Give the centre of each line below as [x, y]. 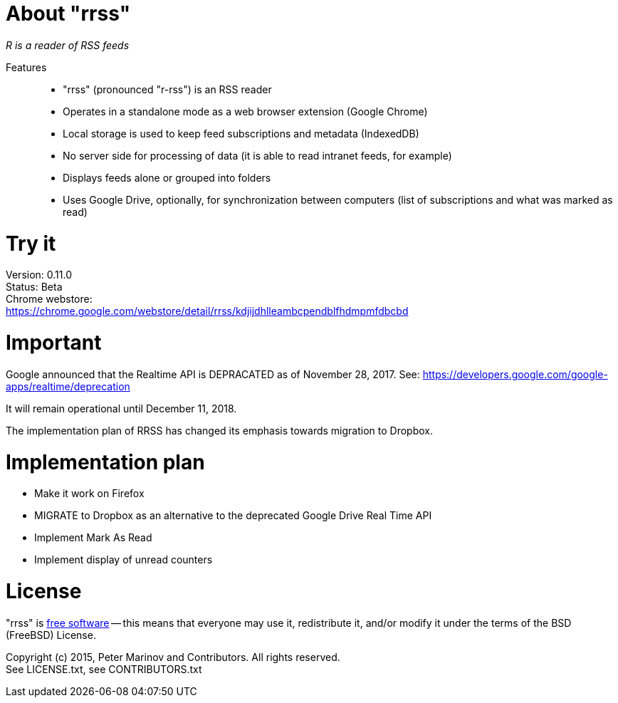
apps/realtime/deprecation [68, 386]
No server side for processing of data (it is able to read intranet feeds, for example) [257, 155]
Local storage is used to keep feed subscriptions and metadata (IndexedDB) [241, 133]
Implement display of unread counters [124, 560]
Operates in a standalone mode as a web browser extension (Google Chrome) [245, 111]
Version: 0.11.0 [39, 275]
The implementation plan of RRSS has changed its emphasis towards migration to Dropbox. [219, 430]
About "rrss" [68, 14]
